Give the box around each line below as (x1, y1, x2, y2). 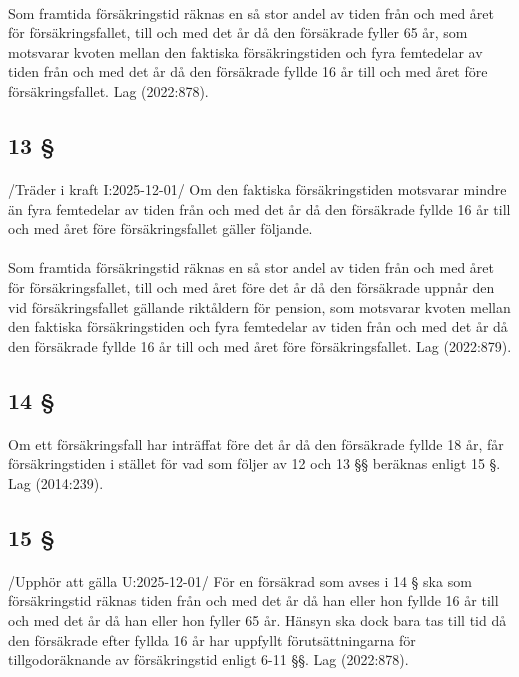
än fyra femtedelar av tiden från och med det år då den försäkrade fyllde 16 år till (8, 198, 511, 219)
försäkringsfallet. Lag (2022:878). (8, 80, 209, 101)
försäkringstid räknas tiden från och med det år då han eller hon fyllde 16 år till (8, 590, 499, 611)
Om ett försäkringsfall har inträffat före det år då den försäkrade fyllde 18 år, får (8, 433, 504, 454)
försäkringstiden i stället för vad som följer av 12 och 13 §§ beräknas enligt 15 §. (8, 453, 501, 474)
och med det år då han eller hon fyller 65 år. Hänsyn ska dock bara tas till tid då (8, 610, 507, 630)
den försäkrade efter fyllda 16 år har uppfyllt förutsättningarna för (8, 629, 416, 650)
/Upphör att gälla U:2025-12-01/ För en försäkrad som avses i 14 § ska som (8, 570, 472, 591)
